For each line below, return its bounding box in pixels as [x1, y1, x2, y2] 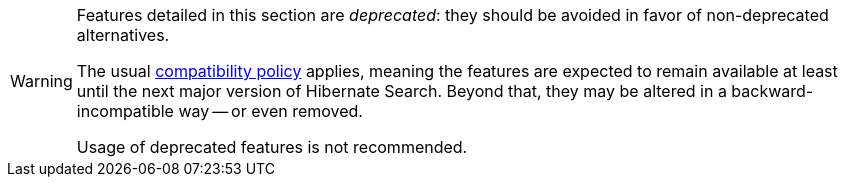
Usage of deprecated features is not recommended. [76, 137, 468, 157]
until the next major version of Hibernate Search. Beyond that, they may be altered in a [76, 81, 727, 101]
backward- [731, 81, 814, 101]
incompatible [76, 101, 174, 121]
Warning [10, 71, 73, 91]
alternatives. [76, 25, 170, 45]
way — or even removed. [178, 101, 363, 121]
